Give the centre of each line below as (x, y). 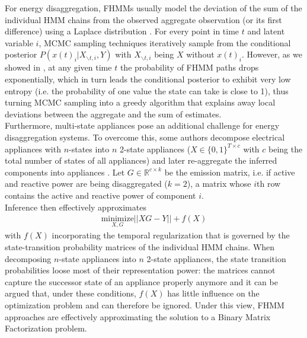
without (200, 54)
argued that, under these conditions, (71, 293)
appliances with (33, 149)
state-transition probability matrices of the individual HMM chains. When (140, 246)
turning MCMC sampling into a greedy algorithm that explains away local (140, 102)
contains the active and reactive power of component (100, 195)
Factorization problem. (46, 328)
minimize (117, 219)
